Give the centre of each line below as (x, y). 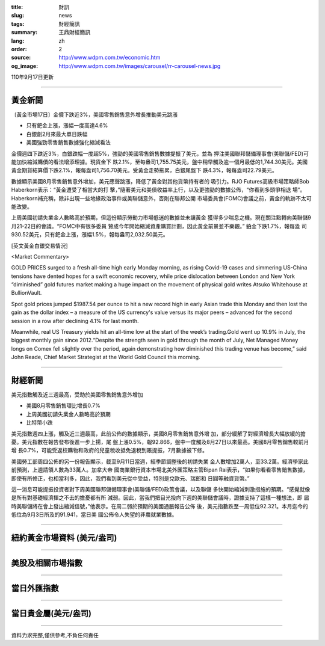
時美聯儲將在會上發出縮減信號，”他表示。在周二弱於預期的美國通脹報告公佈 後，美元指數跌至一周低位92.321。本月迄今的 (159, 506)
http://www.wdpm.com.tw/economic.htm (110, 58)
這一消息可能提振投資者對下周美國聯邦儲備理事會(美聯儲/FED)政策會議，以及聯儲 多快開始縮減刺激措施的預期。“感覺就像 (161, 489)
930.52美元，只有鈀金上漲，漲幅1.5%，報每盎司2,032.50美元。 (90, 235)
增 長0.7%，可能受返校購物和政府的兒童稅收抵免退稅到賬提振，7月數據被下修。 (109, 451)
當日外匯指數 (35, 589)
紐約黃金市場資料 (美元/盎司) (64, 537)
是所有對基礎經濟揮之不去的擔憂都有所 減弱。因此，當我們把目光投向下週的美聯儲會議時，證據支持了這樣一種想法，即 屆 (160, 498)
